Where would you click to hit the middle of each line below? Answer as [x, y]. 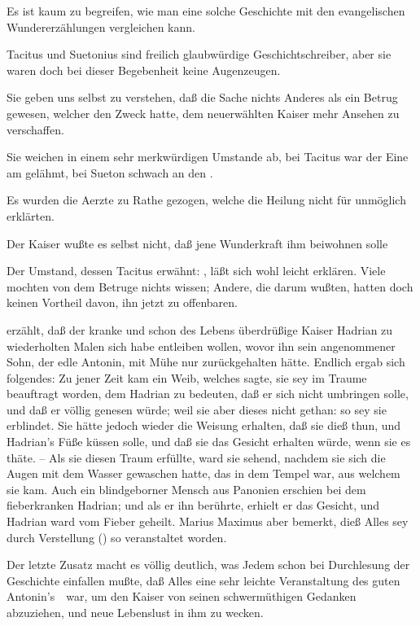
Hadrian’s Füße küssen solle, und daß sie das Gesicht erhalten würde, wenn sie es [209, 442]
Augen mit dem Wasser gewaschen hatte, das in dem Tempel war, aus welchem [203, 473]
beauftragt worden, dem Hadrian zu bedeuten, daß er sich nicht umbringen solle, [208, 394]
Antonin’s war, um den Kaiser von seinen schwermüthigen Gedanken [182, 596]
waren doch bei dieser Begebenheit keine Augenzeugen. [144, 70]
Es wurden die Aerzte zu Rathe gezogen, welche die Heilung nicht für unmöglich [206, 200]
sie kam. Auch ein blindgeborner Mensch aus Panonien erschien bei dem [186, 489]
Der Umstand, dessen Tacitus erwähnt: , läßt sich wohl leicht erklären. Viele [196, 271]
